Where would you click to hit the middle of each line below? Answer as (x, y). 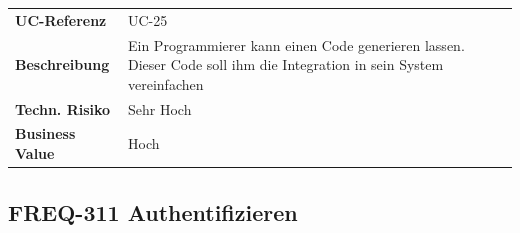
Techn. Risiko (63, 108)
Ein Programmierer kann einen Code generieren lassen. (296, 44)
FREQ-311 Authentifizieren (153, 211)
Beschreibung (62, 64)
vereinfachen (166, 83)
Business (45, 133)
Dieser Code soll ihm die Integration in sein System (286, 64)
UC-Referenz (61, 19)
